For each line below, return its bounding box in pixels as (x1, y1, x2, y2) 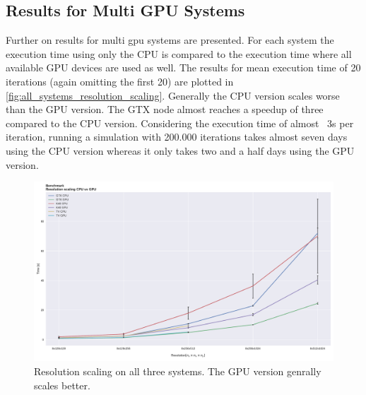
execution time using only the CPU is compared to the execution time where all (6, 46, 352, 61)
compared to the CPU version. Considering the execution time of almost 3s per (6, 115, 354, 130)
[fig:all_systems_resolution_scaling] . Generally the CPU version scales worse (6, 88, 340, 102)
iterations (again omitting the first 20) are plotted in (6, 73, 234, 88)
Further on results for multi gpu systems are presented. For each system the (6, 33, 334, 47)
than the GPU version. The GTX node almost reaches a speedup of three (6, 102, 324, 117)
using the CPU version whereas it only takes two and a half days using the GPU (6, 143, 355, 158)
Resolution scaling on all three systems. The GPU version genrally (34, 363, 321, 378)
